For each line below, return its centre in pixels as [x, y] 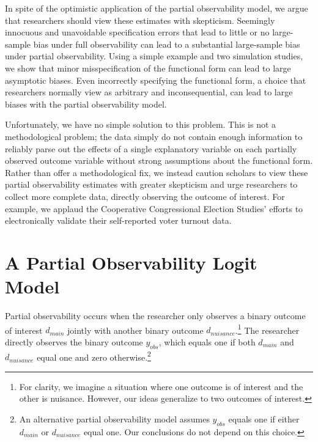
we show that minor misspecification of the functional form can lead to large [148, 68]
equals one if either [264, 419]
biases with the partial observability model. [86, 104]
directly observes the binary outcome [74, 341]
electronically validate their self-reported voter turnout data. [118, 220]
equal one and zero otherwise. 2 [94, 356]
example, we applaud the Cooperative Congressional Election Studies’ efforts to [154, 208]
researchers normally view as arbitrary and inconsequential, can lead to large [149, 92]
